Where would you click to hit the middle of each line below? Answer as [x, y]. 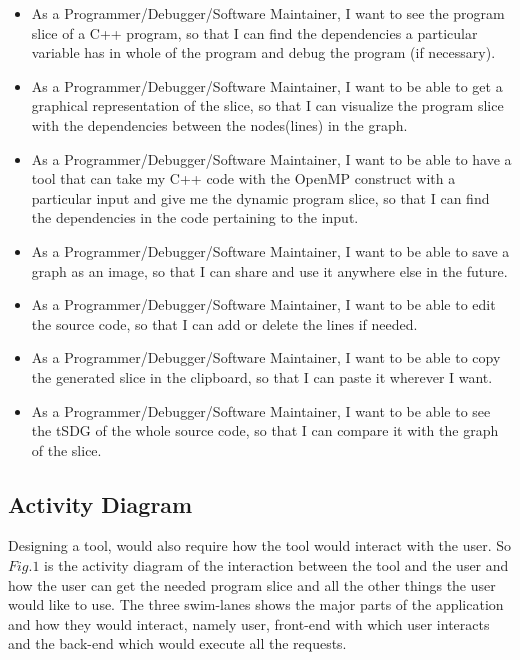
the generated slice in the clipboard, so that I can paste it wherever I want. [262, 376]
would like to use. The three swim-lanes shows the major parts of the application [256, 604]
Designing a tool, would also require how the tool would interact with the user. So [260, 545]
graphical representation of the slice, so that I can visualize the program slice [267, 105]
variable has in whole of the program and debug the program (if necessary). [263, 52]
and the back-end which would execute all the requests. [177, 643]
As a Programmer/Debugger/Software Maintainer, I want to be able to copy [266, 357]
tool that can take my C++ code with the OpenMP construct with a [243, 178]
